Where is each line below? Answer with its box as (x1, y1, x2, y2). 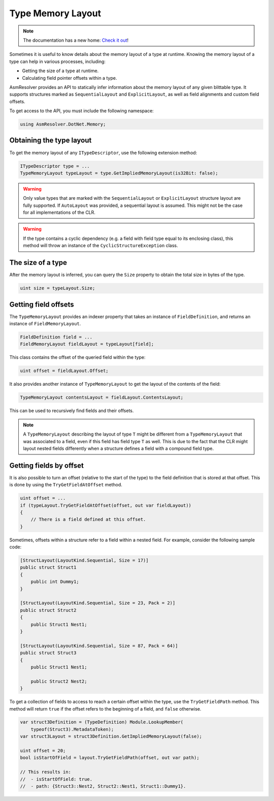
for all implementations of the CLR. (23, 209, 96, 215)
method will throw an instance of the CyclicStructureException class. (23, 242, 178, 249)
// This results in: (20, 769, 71, 775)
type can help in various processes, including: (9, 58, 106, 65)
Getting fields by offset (9, 461, 84, 470)
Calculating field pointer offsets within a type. (22, 75, 117, 81)
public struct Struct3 (20, 650, 77, 656)
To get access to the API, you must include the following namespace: (9, 108, 154, 114)
